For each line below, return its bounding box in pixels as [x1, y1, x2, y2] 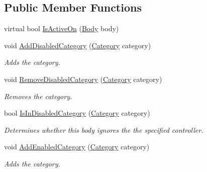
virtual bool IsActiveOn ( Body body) [4, 23, 119, 34]
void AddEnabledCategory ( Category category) [4, 141, 150, 152]
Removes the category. [4, 91, 72, 101]
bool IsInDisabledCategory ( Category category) [4, 108, 150, 118]
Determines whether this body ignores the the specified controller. [4, 124, 203, 135]
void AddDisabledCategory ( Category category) [4, 40, 151, 50]
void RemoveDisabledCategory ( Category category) [4, 73, 162, 84]
